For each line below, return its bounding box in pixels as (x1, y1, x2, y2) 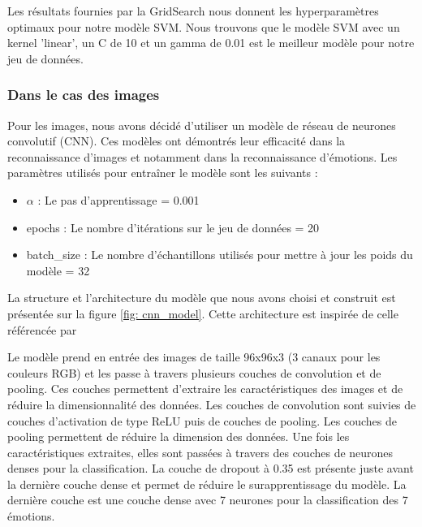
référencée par (7, 321, 77, 338)
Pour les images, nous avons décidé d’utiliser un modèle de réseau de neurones (7, 116, 396, 133)
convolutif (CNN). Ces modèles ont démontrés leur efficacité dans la (7, 132, 346, 149)
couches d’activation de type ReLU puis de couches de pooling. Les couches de (7, 412, 398, 429)
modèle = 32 (26, 261, 90, 279)
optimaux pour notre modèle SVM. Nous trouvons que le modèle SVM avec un (7, 18, 400, 35)
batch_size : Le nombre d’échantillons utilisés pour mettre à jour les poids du (26, 246, 413, 263)
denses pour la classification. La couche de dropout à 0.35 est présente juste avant (7, 460, 414, 477)
